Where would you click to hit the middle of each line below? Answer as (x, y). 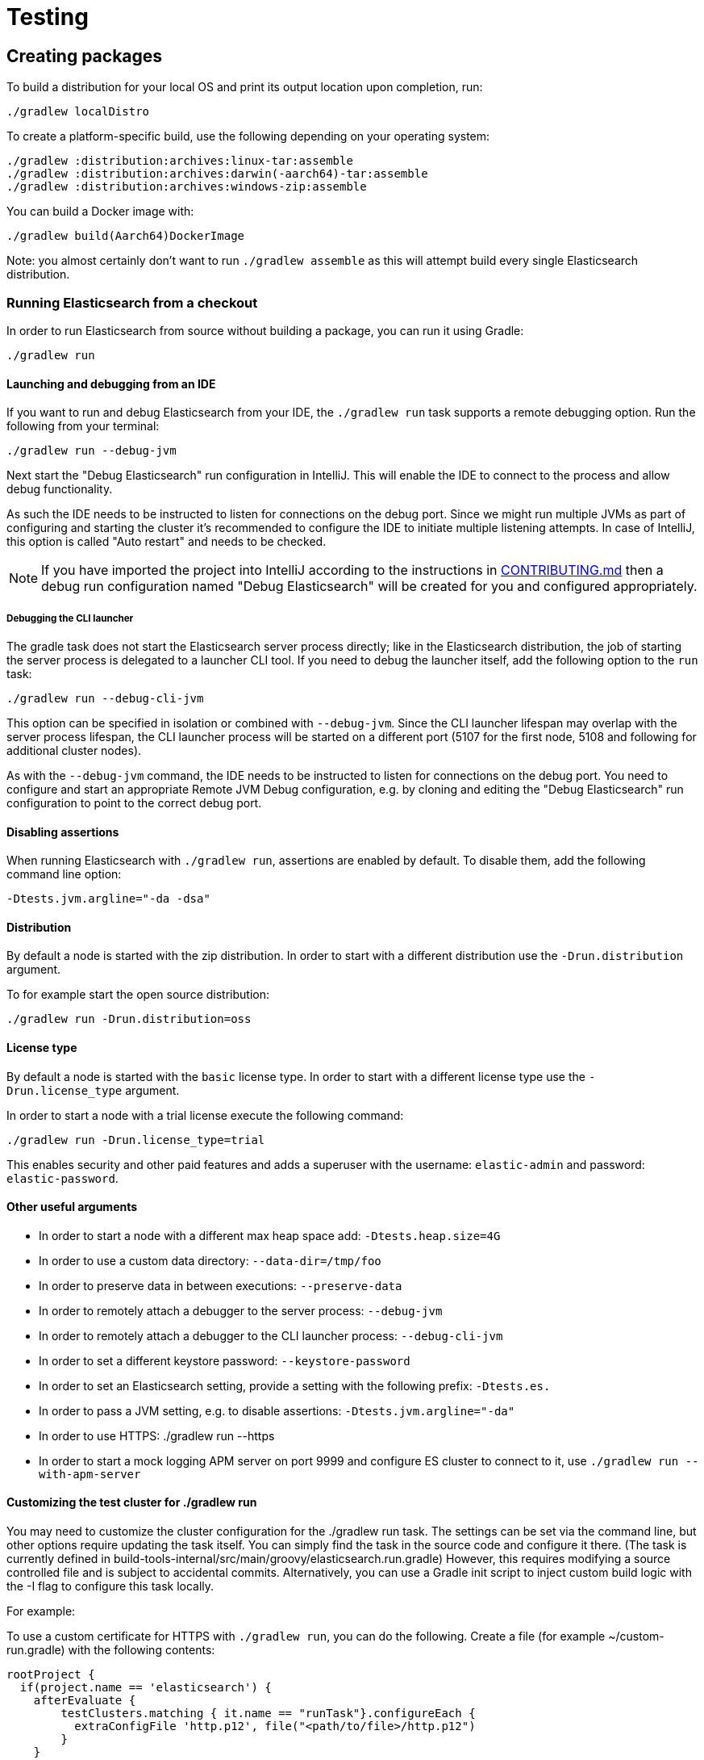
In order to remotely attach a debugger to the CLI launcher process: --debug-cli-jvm (271, 1335)
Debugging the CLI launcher (70, 618)
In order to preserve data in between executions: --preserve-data (221, 1285)
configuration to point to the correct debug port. (134, 802)
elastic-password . (62, 1178)
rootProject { (51, 1675)
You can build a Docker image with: (100, 212)
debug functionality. (60, 489)
